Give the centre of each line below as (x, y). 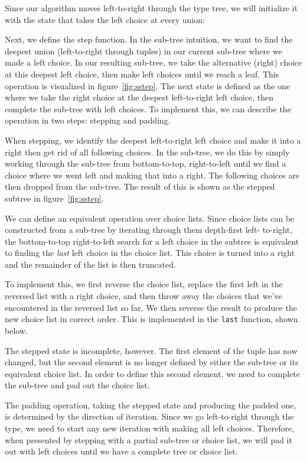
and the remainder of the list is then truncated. (91, 264)
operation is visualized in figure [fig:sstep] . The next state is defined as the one (148, 85)
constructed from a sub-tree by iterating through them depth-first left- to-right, (149, 230)
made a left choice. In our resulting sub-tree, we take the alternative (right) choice (153, 62)
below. (16, 330)
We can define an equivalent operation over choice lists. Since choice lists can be (150, 218)
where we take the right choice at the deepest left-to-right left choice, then (139, 97)
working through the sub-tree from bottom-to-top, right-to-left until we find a (146, 163)
